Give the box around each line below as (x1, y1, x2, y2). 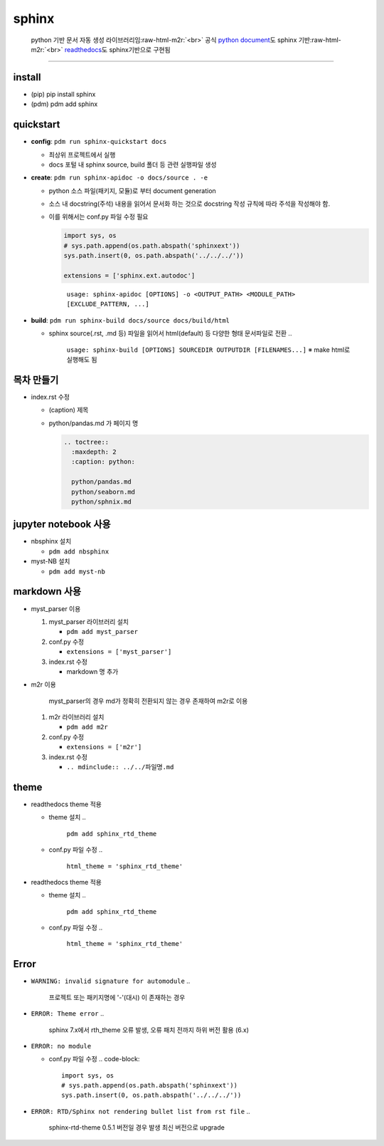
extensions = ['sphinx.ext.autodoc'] (63, 271, 196, 280)
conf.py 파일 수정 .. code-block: (48, 1055, 140, 1063)
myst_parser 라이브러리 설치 (48, 617, 129, 626)
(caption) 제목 (48, 406, 89, 415)
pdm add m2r (66, 723, 108, 731)
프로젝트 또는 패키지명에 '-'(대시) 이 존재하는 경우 (48, 993, 186, 1001)
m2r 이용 (31, 680, 56, 689)
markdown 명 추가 (66, 667, 119, 676)
